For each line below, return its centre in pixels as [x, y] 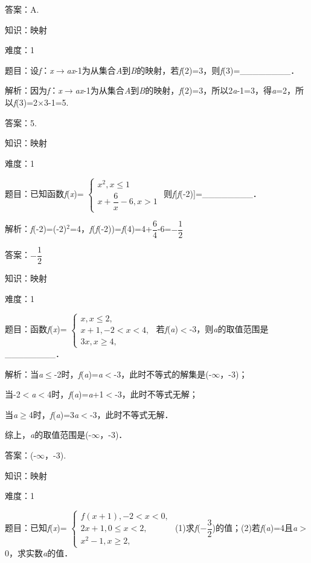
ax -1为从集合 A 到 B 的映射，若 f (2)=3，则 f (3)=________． [183, 70]
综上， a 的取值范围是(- [48, 435]
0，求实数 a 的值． [39, 553]
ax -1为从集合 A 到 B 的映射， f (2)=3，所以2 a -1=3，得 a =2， [185, 90]
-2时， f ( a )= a [78, 374]
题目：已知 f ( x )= [36, 528]
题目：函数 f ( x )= [36, 329]
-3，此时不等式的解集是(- [163, 374]
